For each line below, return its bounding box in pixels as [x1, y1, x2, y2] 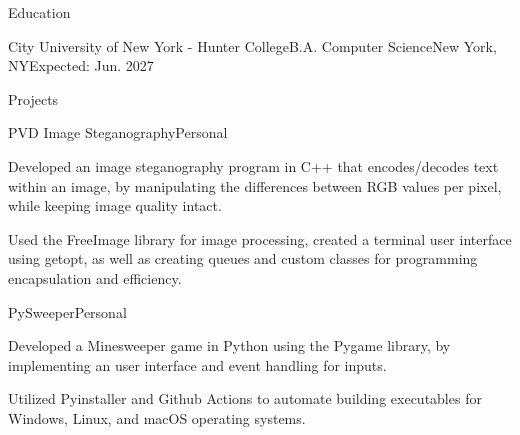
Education [8, 2, 71, 22]
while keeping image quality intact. [8, 195, 222, 216]
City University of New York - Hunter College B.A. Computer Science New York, [8, 35, 497, 56]
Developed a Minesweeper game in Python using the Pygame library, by [8, 335, 451, 356]
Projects [8, 88, 59, 109]
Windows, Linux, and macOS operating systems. [8, 407, 306, 428]
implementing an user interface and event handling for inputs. [8, 354, 387, 375]
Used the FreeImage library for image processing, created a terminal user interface [8, 228, 512, 249]
